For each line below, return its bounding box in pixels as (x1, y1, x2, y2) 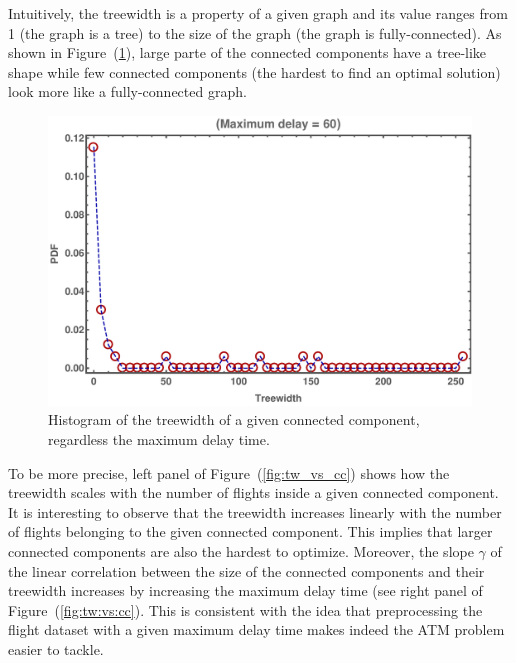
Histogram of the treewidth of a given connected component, (48, 409, 420, 430)
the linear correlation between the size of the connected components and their (8, 560, 485, 581)
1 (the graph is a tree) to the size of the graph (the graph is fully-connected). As (8, 22, 502, 43)
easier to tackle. (8, 638, 104, 659)
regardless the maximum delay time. (48, 429, 270, 449)
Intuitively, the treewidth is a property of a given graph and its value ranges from (8, 3, 508, 23)
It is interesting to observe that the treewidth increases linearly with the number (8, 501, 502, 522)
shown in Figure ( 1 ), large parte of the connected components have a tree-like (8, 42, 487, 63)
